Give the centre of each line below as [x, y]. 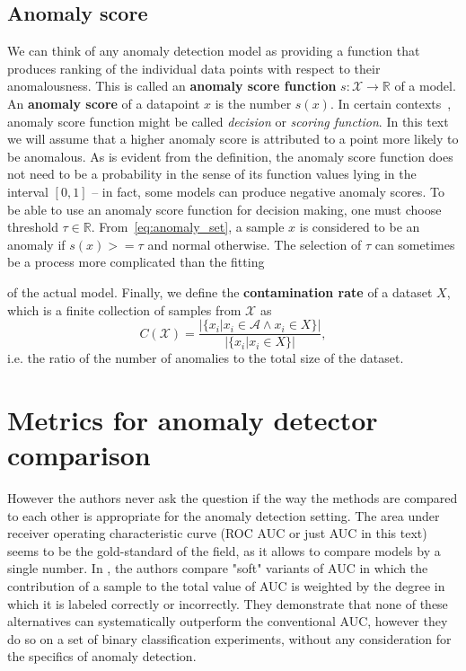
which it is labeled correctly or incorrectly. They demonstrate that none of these [228, 603]
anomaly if [36, 244]
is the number [253, 103]
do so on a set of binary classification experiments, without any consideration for [229, 638]
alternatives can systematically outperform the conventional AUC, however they [228, 621]
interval [28, 191]
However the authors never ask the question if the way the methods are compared [233, 498]
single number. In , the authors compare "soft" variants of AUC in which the [218, 568]
